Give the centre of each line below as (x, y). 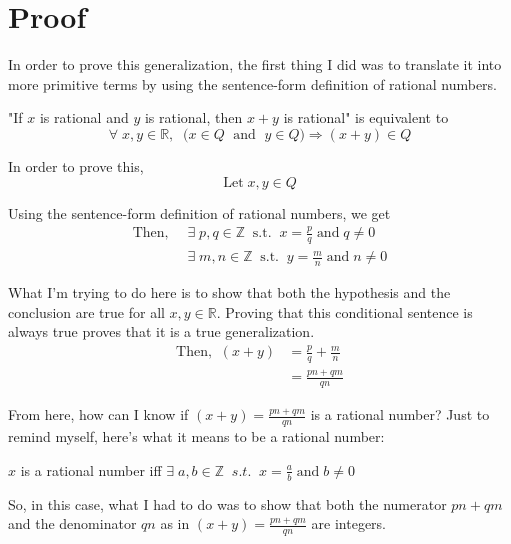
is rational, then (193, 117)
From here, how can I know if (98, 414)
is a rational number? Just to (400, 414)
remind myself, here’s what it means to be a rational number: (196, 436)
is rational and (84, 117)
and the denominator (72, 523)
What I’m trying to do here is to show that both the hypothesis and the (229, 292)
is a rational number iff (91, 469)
